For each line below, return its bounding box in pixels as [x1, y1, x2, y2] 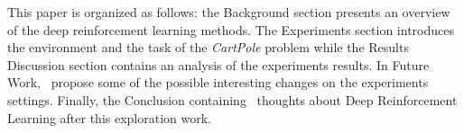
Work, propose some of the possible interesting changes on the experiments [7, 73, 429, 92]
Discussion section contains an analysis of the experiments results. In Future [7, 55, 430, 74]
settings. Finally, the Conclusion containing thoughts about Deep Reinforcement [7, 90, 458, 109]
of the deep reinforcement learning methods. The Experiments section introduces [7, 20, 454, 39]
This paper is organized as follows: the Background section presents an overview [7, 3, 450, 21]
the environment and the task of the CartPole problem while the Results [7, 38, 409, 57]
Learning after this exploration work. [7, 108, 212, 127]
